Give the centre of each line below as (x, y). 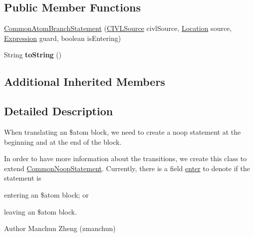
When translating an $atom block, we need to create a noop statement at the (123, 131)
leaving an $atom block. (40, 211)
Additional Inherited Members (85, 82)
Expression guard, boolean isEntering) (63, 38)
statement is (23, 178)
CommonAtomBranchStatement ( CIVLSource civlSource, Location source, (118, 28)
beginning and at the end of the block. (63, 141)
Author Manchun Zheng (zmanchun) (60, 228)
